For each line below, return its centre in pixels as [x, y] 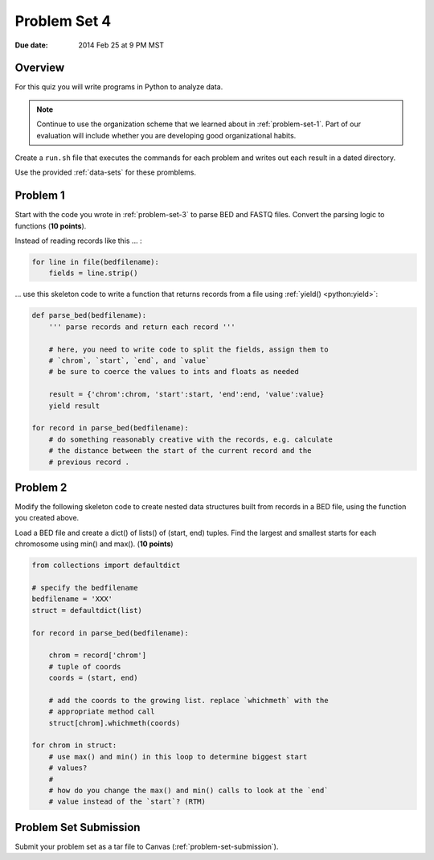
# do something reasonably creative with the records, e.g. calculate [191, 439]
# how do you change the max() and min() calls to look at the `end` [188, 790]
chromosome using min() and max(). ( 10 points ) [94, 544]
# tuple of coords [85, 667]
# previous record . [89, 462]
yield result [74, 405]
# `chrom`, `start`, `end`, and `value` [129, 361]
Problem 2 [41, 487]
